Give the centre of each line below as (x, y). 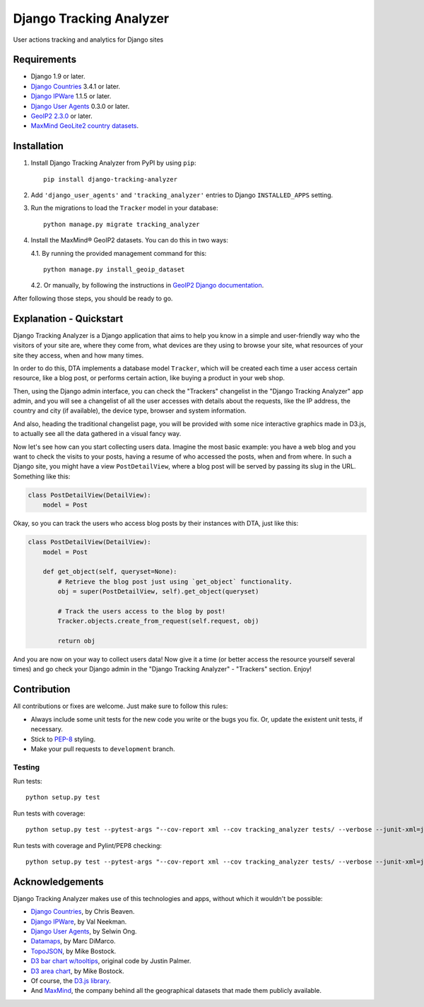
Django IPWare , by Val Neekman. (79, 921)
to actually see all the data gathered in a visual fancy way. (97, 434)
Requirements (45, 60)
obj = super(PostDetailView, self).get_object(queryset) (158, 591)
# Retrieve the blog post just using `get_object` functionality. (175, 582)
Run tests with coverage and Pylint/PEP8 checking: (88, 845)
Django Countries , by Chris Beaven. (83, 912)
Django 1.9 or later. (58, 76)
